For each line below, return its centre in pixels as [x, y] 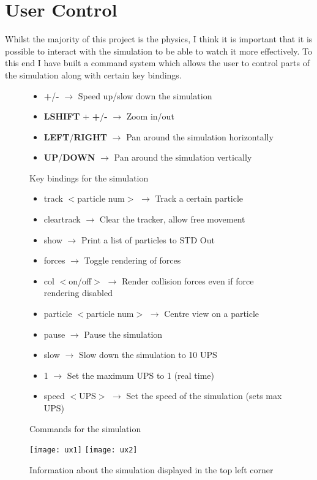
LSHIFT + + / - [76, 116]
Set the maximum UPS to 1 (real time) [141, 375]
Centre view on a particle [212, 314]
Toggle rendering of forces [132, 260]
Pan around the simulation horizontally [200, 136]
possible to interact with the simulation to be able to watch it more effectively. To [158, 51]
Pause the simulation [123, 334]
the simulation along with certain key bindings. [93, 74]
